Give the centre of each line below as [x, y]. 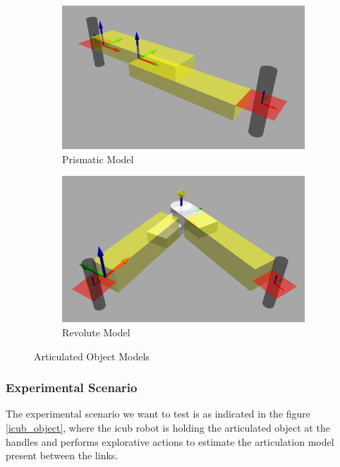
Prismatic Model [98, 159]
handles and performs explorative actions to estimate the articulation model [170, 441]
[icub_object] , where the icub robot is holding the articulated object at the [168, 427]
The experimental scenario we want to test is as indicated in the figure [158, 414]
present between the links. [62, 455]
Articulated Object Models [92, 356]
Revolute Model [96, 332]
